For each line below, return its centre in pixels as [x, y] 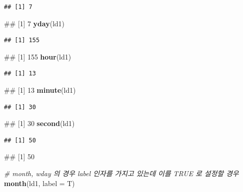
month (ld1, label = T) [39, 183]
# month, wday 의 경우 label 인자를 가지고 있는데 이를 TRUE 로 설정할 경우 [121, 173]
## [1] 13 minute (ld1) [40, 90]
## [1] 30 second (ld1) [39, 123]
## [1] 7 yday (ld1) [34, 23]
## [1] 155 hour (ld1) [38, 56]
